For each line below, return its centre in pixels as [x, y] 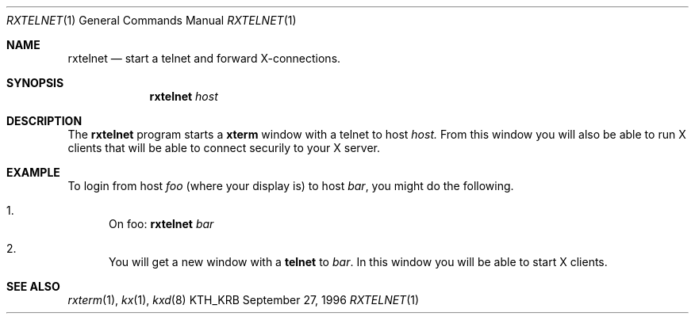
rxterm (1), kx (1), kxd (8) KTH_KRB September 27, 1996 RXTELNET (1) [244, 300]
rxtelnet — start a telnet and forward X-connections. [204, 58]
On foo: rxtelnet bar [161, 224]
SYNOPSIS [35, 83]
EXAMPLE [33, 172]
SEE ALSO [33, 286]
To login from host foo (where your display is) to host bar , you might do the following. [291, 186]
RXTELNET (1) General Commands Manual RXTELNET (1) [152, 20]
